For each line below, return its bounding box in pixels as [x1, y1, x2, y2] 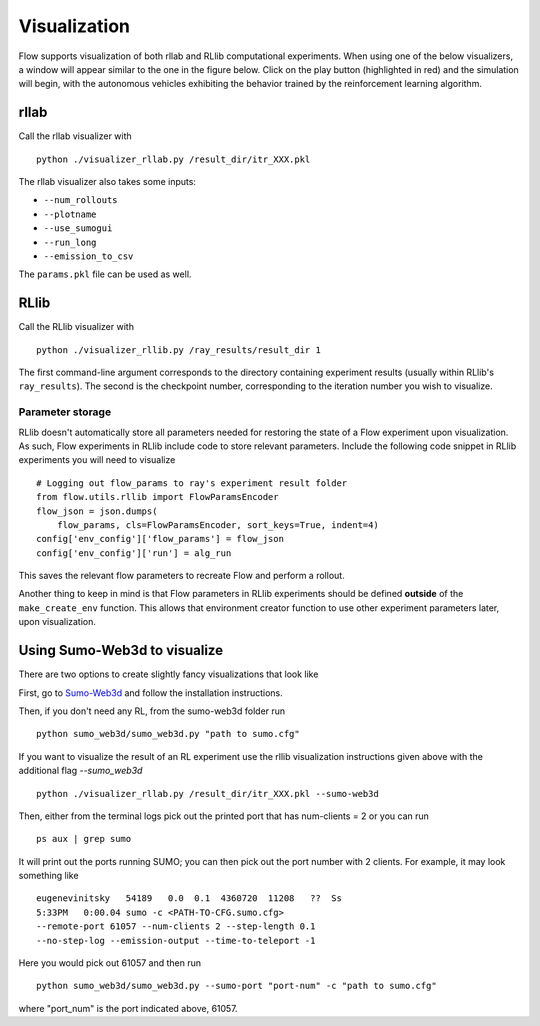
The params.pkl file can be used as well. [18, 268, 192, 280]
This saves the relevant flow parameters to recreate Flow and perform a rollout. [18, 570, 345, 582]
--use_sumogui [43, 223, 113, 234]
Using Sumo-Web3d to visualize [18, 642, 224, 659]
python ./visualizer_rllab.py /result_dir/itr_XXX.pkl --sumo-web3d [36, 788, 379, 799]
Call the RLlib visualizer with [18, 321, 135, 333]
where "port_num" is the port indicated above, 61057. [18, 1002, 239, 1014]
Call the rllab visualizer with [18, 130, 132, 142]
